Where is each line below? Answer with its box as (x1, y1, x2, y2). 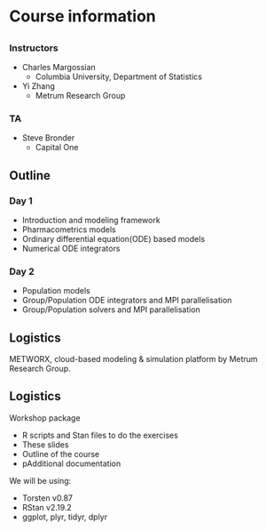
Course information (9, 6, 157, 27)
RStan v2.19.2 (21, 502, 73, 512)
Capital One (35, 142, 79, 153)
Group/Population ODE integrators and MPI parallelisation (21, 295, 232, 306)
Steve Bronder (21, 133, 75, 143)
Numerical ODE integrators (21, 243, 121, 253)
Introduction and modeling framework (21, 214, 161, 225)
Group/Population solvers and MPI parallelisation (21, 304, 201, 315)
